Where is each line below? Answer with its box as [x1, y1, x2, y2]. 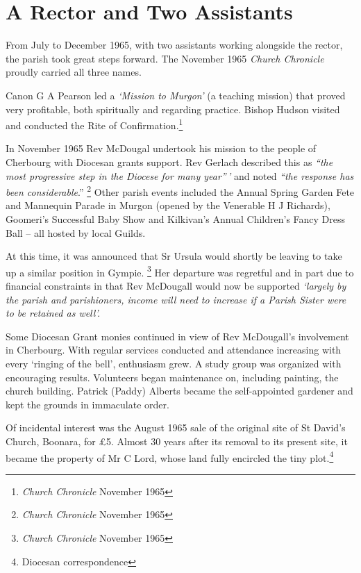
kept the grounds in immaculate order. [6, 397, 169, 411]
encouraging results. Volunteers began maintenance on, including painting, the [6, 369, 339, 384]
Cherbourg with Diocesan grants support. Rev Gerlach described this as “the [6, 154, 333, 169]
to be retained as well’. [6, 306, 101, 320]
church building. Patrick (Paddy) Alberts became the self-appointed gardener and [6, 383, 353, 398]
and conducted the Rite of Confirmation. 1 [6, 116, 183, 132]
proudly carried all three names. [6, 65, 142, 79]
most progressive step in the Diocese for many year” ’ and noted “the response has [6, 168, 354, 183]
